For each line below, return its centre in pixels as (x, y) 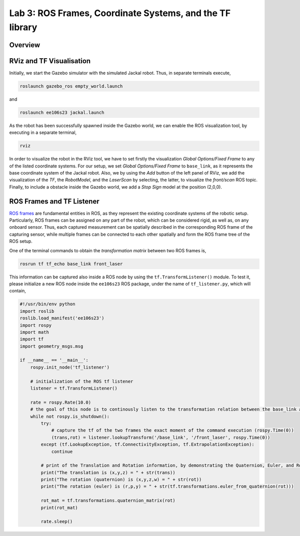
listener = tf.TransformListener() (74, 388)
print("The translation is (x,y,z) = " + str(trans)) (108, 472)
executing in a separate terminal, (43, 132)
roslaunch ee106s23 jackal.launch (62, 112)
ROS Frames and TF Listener (54, 201)
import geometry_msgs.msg (51, 346)
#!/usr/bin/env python (47, 304)
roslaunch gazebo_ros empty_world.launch (71, 86)
